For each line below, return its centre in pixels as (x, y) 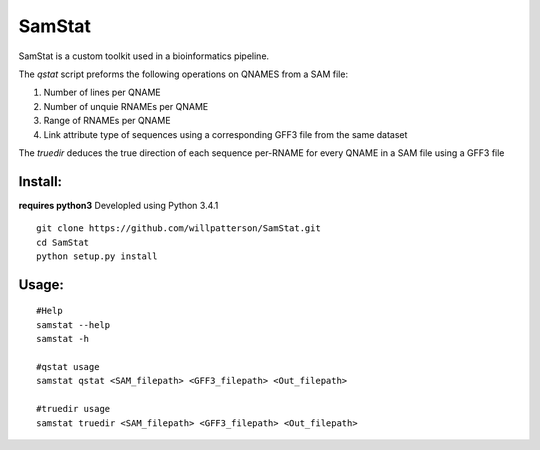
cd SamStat (63, 242)
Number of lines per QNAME (102, 92)
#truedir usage (73, 409)
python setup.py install (97, 256)
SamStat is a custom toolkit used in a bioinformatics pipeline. (144, 56)
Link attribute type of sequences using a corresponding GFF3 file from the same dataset (225, 134)
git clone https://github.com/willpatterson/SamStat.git (179, 228)
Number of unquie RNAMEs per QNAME (126, 106)
